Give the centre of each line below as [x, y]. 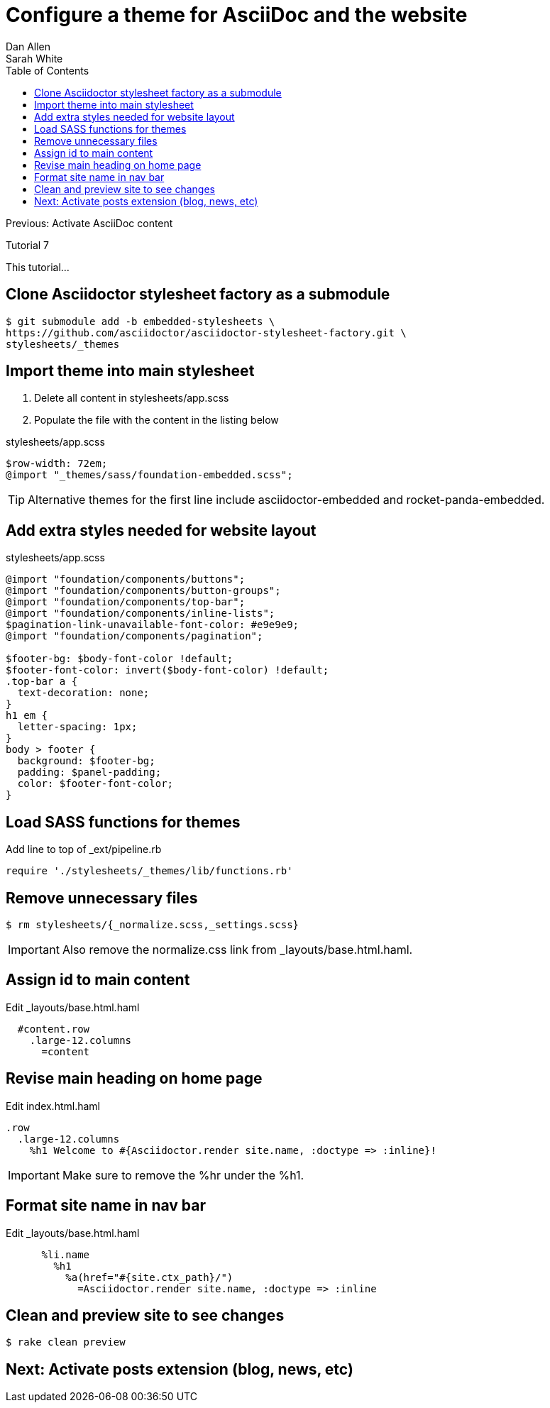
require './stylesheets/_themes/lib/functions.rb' [149, 871]
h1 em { [27, 716]
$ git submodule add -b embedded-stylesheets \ [141, 321]
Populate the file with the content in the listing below [156, 420]
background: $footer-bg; [86, 761]
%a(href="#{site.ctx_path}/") [149, 1277]
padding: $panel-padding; [89, 772]
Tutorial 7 [28, 245]
